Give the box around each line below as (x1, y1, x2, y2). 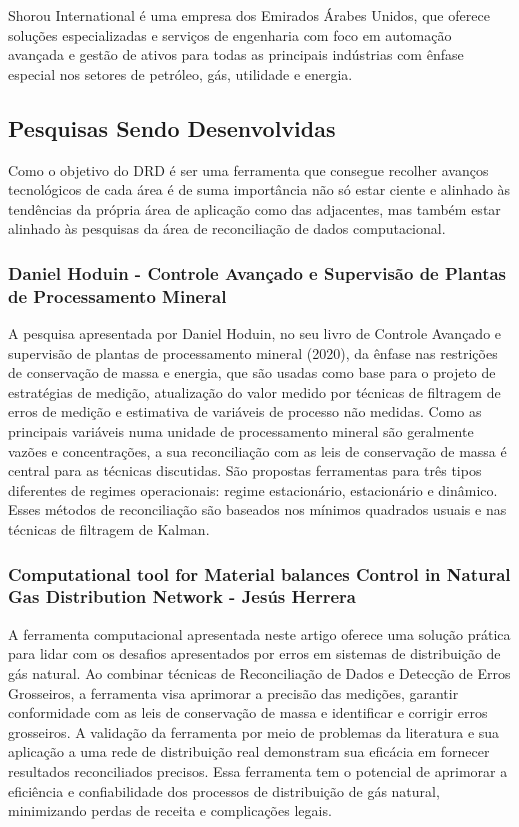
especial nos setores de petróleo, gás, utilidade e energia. (8, 63, 353, 84)
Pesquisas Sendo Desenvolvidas (8, 112, 336, 143)
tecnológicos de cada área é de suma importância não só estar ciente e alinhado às (8, 179, 511, 200)
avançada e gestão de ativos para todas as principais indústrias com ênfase (8, 44, 464, 65)
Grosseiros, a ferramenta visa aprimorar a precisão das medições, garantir (8, 682, 459, 703)
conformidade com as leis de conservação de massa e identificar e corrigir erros (8, 702, 488, 723)
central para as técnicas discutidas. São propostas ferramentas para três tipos (8, 460, 482, 481)
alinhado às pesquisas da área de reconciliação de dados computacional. (8, 218, 446, 239)
